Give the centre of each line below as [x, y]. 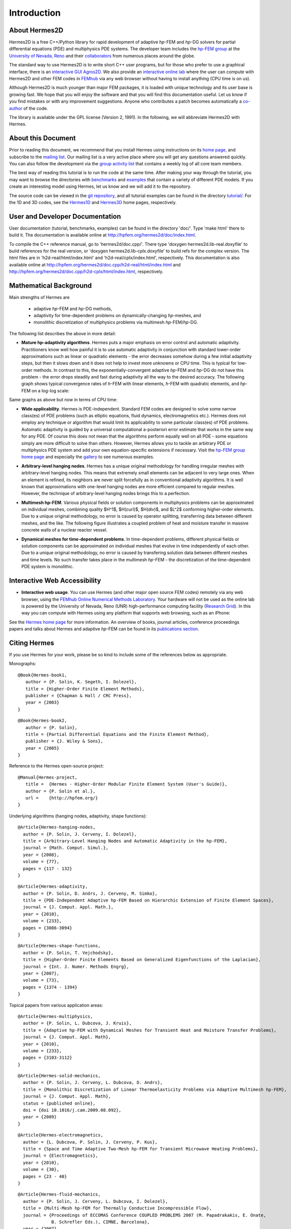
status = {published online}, [59, 1103]
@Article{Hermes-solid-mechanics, [59, 1076]
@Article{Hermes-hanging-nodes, [57, 827]
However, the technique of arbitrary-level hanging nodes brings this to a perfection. [106, 494]
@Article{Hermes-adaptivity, [53, 887]
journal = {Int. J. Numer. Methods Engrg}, [76, 966]
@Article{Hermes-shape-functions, [59, 946]
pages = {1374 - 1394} [50, 987]
